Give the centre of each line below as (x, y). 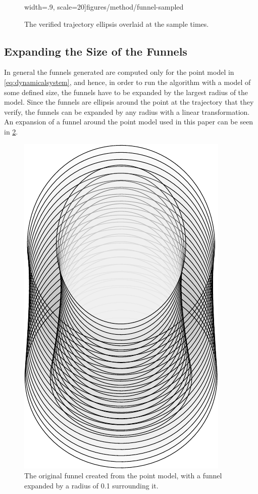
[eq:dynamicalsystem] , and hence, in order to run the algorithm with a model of (127, 82)
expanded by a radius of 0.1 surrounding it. (91, 485)
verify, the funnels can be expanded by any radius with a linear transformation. (127, 111)
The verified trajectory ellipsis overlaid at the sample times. (117, 24)
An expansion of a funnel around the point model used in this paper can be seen (129, 122)
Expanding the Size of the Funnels (96, 51)
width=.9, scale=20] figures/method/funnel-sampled (104, 7)
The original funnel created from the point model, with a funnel (123, 476)
